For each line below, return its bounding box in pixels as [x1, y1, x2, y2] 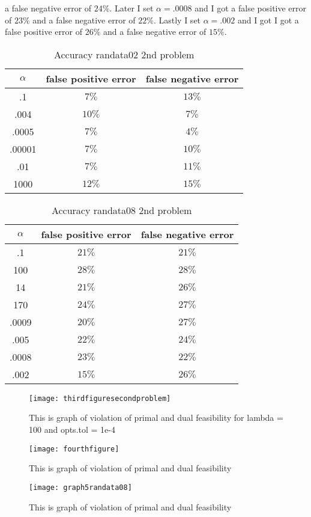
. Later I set [109, 2, 154, 14]
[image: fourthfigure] [29, 444, 119, 453]
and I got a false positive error [195, 2, 307, 14]
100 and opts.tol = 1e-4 [29, 423, 115, 436]
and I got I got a [237, 13, 299, 26]
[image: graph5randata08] [29, 483, 132, 492]
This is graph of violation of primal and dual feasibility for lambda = [29, 411, 283, 424]
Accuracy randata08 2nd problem [51, 203, 192, 217]
